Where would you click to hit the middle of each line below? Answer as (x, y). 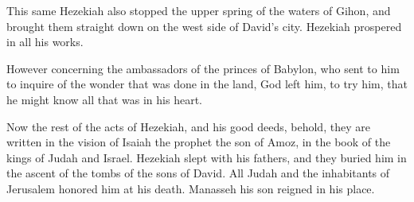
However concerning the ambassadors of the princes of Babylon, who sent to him (203, 68)
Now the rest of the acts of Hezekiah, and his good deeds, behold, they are (188, 126)
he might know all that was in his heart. (104, 99)
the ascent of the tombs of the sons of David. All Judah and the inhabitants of (198, 173)
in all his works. (45, 42)
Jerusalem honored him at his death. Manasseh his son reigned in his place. (191, 188)
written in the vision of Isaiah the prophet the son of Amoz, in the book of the (199, 142)
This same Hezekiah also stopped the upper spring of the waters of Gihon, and (199, 10)
